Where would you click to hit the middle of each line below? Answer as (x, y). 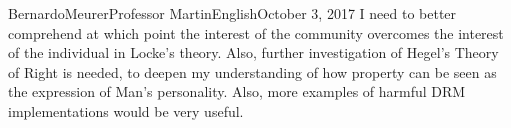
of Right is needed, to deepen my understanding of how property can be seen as (252, 71)
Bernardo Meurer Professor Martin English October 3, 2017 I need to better (232, 13)
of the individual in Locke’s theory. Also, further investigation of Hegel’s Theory (253, 52)
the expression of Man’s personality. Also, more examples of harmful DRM (237, 91)
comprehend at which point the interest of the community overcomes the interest (256, 32)
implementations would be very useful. (126, 110)
